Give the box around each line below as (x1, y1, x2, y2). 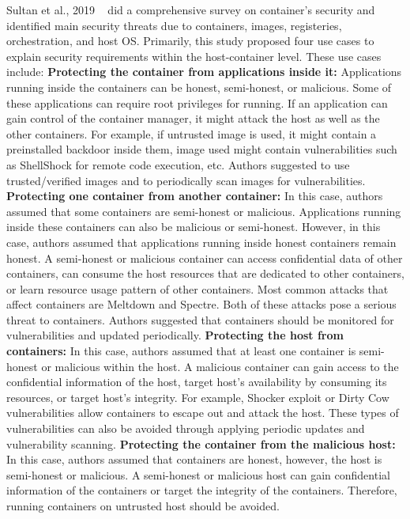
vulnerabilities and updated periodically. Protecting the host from (6, 327, 344, 343)
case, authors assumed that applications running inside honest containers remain (6, 233, 397, 250)
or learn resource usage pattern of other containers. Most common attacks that (6, 280, 389, 297)
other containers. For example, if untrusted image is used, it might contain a (6, 125, 377, 142)
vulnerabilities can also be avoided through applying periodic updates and (6, 420, 365, 437)
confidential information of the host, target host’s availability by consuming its (6, 373, 387, 390)
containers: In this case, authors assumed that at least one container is (6, 343, 356, 359)
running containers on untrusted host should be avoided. (6, 498, 280, 513)
